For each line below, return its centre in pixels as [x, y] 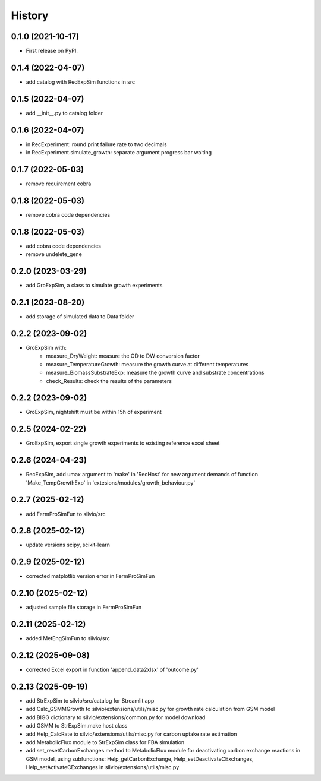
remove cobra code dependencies [68, 214]
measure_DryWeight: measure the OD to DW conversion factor [123, 356]
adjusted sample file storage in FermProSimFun [84, 607]
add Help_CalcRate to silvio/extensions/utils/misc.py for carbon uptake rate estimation [131, 734]
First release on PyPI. [52, 51]
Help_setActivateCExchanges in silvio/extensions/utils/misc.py [103, 767]
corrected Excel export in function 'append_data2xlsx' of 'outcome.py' [112, 670]
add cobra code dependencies [63, 246]
